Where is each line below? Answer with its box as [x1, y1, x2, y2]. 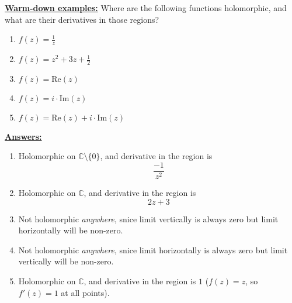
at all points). [61, 286, 110, 298]
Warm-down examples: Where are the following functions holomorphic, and [5, 2, 287, 13]
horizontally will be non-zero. [18, 224, 123, 236]
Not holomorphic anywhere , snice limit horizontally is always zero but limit [18, 243, 288, 256]
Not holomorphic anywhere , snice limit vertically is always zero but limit [18, 212, 279, 225]
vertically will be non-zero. [18, 255, 114, 267]
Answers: [5, 130, 42, 142]
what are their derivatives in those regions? [5, 13, 159, 25]
